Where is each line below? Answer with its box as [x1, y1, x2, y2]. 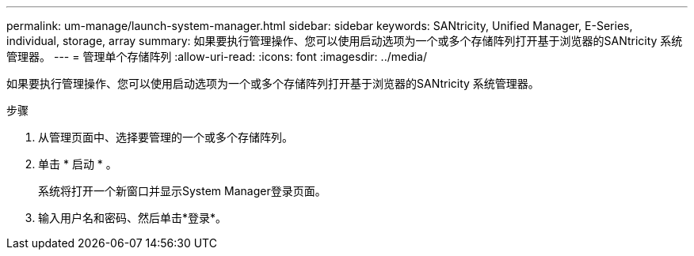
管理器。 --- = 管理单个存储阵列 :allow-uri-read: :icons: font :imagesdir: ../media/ [6, 50, 428, 63]
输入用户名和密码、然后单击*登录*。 [38, 211, 227, 224]
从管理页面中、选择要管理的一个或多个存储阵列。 [38, 130, 293, 144]
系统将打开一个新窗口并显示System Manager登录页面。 [38, 184, 326, 198]
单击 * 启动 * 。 [38, 157, 117, 171]
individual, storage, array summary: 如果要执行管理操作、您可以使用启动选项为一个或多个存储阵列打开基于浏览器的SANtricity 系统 [6, 34, 683, 47]
